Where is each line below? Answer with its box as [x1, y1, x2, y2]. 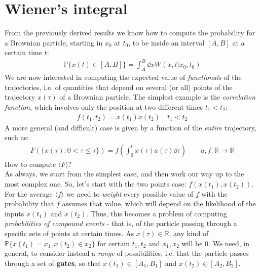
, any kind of [169, 228, 209, 239]
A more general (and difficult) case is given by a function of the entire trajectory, [5, 122, 256, 132]
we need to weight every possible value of [66, 188, 194, 199]
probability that [5, 198, 54, 209]
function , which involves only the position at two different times [5, 102, 203, 112]
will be [181, 238, 203, 248]
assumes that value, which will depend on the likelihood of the [62, 198, 256, 209]
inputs [5, 208, 24, 218]
